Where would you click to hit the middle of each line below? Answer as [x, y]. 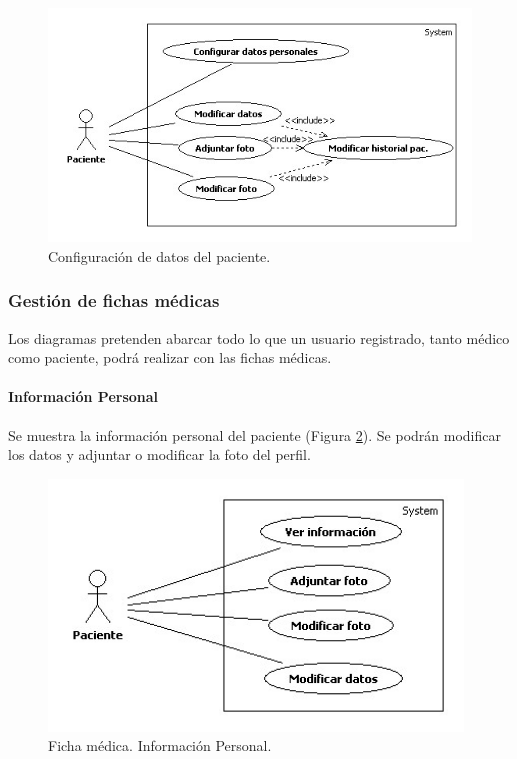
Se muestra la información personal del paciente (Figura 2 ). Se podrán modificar [254, 434]
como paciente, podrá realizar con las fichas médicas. [170, 357]
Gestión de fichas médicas [114, 300]
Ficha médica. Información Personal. [160, 745]
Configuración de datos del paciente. [159, 255]
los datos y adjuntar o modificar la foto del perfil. [159, 454]
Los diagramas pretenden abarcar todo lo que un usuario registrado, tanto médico [259, 337]
